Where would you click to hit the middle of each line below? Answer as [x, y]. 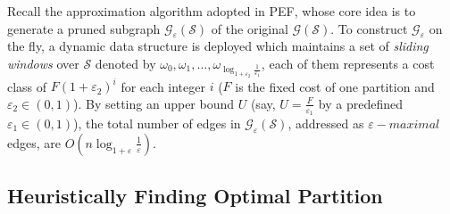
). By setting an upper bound [154, 103]
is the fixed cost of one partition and [335, 86]
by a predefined [360, 103]
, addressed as [326, 123]
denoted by [125, 63]
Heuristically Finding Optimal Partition [195, 196]
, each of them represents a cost [348, 63]
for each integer [163, 86]
